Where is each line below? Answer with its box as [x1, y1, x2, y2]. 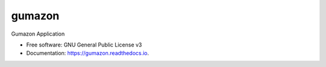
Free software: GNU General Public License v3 [26, 41, 142, 48]
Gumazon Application [11, 30, 65, 37]
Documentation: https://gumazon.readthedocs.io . [26, 49, 149, 57]
